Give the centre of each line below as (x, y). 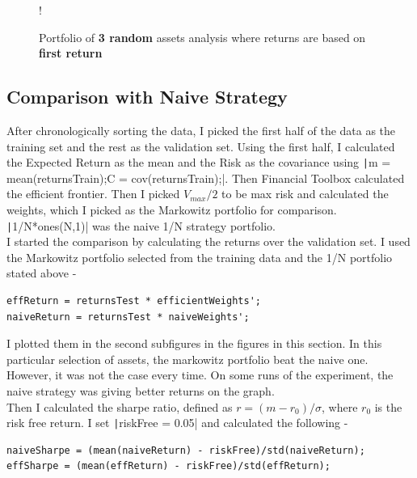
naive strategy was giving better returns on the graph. (141, 391)
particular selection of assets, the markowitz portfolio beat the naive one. (187, 359)
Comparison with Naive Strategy (147, 97)
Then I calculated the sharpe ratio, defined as (120, 406)
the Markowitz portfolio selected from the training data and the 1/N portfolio (200, 257)
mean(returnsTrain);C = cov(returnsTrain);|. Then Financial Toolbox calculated (206, 178)
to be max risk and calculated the (305, 194)
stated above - (42, 273)
